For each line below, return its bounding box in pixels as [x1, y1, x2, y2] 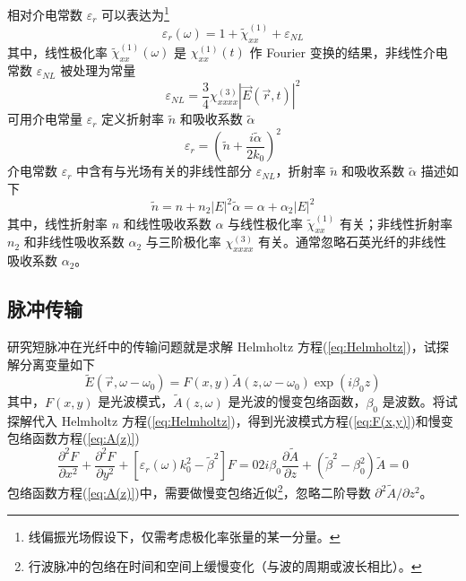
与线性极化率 [228, 213, 304, 232]
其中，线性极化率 [7, 42, 108, 61]
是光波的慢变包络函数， [228, 392, 367, 411]
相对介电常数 [7, 4, 82, 23]
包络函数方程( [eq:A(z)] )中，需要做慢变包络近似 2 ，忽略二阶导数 [7, 481, 371, 502]
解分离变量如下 [7, 354, 95, 373]
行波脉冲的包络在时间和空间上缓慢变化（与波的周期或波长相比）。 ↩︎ [28, 557, 422, 576]
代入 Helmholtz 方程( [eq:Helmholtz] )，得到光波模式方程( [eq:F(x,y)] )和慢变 [31, 411, 453, 429]
